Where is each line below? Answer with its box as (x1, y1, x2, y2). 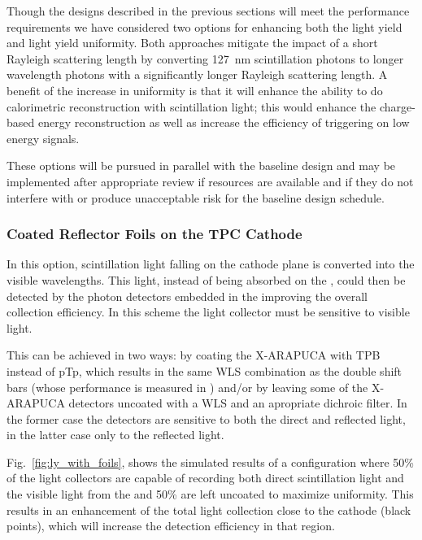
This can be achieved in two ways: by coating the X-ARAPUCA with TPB (7, 346, 381, 364)
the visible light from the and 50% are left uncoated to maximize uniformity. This (7, 486, 414, 503)
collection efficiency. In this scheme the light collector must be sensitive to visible (7, 303, 410, 320)
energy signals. (7, 129, 80, 146)
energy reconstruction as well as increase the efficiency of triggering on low (37, 114, 410, 131)
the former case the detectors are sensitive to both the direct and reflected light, (7, 410, 406, 427)
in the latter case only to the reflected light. (7, 426, 224, 443)
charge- (379, 98, 415, 115)
